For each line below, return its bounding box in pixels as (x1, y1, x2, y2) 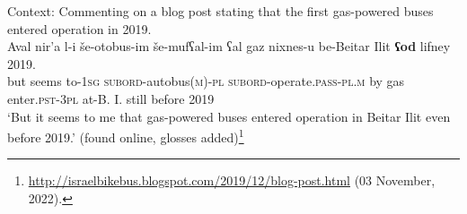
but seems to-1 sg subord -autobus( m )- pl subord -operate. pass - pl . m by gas (7, 72, 405, 90)
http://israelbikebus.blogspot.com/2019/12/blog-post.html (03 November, (28, 171, 436, 190)
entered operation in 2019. (7, 19, 152, 38)
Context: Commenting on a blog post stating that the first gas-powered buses (7, 2, 434, 20)
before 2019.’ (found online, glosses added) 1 (7, 125, 244, 146)
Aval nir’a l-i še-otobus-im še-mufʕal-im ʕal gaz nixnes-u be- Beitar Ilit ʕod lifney (7, 37, 451, 56)
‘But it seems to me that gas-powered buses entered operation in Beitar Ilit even (7, 107, 451, 125)
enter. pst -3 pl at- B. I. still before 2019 (7, 89, 215, 107)
